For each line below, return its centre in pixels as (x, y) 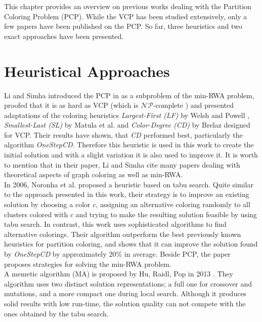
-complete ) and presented (193, 105)
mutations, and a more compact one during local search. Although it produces (125, 293)
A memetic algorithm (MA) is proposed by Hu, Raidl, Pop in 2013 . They (119, 274)
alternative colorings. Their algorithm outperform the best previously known (123, 234)
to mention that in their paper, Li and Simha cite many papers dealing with (122, 164)
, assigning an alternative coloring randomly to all (173, 204)
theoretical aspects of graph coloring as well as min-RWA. (94, 174)
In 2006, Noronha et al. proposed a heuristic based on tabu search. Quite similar (129, 184)
